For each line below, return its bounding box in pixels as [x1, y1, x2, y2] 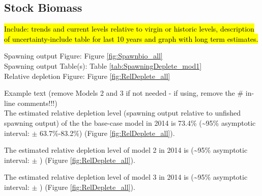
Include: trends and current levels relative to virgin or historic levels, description [4, 23, 254, 34]
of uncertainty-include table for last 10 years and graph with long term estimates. [4, 33, 258, 44]
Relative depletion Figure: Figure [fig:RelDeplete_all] [4, 70, 170, 81]
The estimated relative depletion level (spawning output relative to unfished [4, 107, 241, 118]
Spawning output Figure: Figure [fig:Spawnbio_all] [4, 50, 163, 61]
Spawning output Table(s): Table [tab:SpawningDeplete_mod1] [4, 60, 202, 71]
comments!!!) [17, 97, 57, 108]
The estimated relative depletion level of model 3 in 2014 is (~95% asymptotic [4, 172, 248, 182]
